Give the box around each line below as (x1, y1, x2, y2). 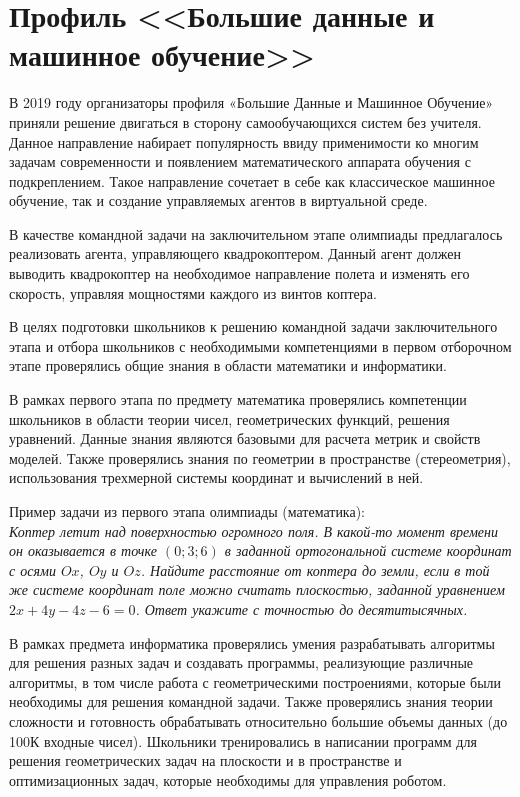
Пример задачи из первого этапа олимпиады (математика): (9, 501, 366, 521)
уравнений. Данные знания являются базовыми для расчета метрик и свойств (9, 428, 481, 449)
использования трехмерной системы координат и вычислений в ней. (9, 467, 424, 488)
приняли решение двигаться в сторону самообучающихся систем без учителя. (9, 111, 482, 132)
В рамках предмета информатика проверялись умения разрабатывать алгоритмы (9, 632, 495, 653)
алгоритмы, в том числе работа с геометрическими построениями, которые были (9, 671, 502, 692)
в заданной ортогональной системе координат (224, 540, 512, 561)
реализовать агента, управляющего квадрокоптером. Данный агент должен (9, 243, 462, 264)
